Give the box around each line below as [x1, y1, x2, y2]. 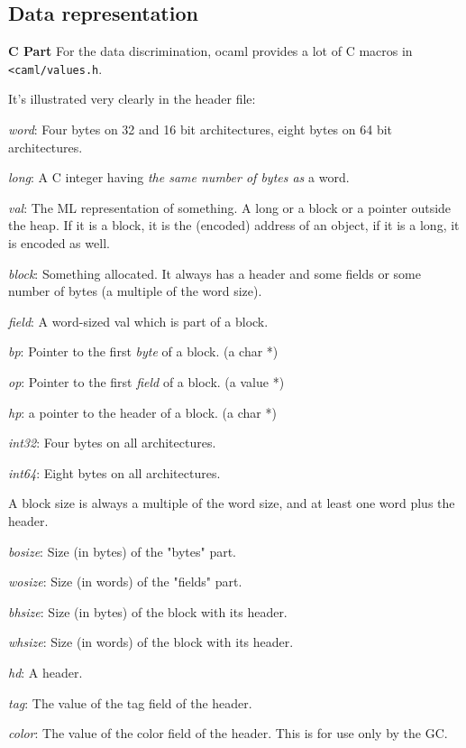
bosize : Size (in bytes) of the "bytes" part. [8, 541, 237, 560]
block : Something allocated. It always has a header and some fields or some [8, 263, 421, 282]
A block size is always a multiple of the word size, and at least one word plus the [8, 494, 455, 513]
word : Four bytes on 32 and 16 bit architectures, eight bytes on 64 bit [8, 120, 393, 139]
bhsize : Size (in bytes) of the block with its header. [8, 602, 288, 621]
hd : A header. [8, 662, 83, 681]
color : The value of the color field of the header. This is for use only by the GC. [8, 724, 448, 743]
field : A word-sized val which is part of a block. [8, 311, 269, 330]
